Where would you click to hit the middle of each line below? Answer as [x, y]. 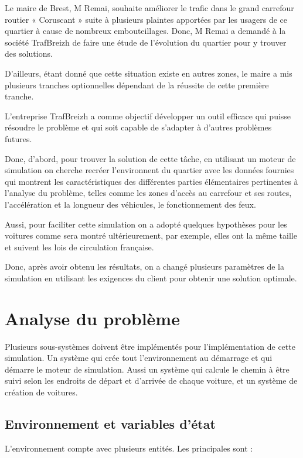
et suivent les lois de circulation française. [79, 247]
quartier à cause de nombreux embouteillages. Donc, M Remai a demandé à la [145, 31]
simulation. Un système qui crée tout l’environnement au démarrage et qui [139, 358]
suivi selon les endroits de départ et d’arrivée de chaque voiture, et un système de [151, 380]
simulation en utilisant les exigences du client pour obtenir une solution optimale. [151, 278]
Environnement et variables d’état [110, 423]
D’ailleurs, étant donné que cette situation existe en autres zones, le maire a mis [149, 73]
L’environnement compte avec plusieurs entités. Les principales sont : [129, 448]
